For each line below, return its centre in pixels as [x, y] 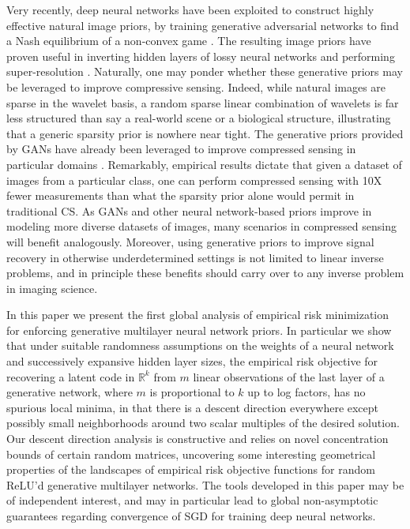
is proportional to [192, 392]
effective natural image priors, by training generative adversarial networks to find [203, 25]
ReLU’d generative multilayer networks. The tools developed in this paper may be [205, 484]
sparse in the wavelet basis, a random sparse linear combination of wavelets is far [203, 102]
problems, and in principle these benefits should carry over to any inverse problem [205, 273]
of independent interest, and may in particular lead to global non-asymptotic [192, 500]
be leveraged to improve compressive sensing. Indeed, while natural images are [196, 86]
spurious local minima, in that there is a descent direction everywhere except [193, 407]
